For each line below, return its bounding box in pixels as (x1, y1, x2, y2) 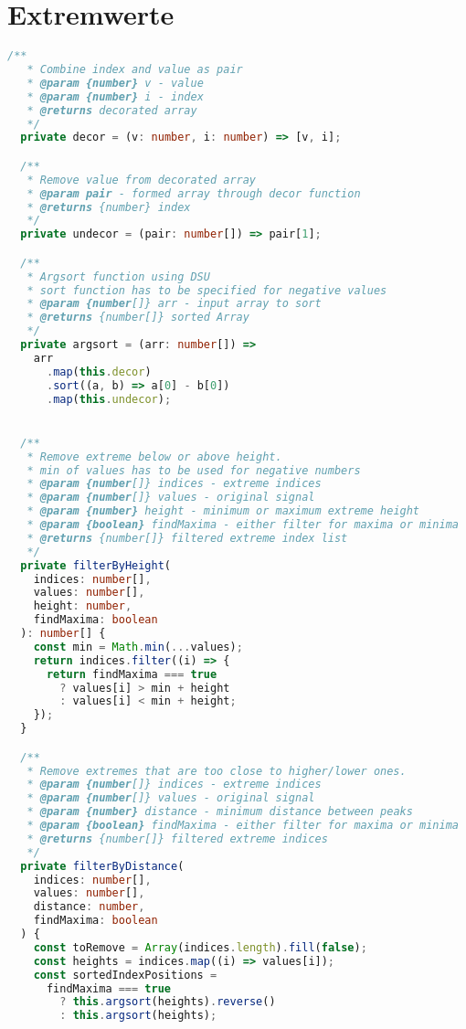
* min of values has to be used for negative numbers (26, 463, 361, 477)
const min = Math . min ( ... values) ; (33, 640, 243, 653)
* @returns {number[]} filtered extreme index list (26, 531, 348, 545)
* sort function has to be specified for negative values (26, 283, 387, 297)
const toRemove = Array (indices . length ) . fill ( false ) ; (33, 940, 367, 954)
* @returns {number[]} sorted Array (26, 311, 249, 324)
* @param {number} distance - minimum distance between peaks (26, 805, 413, 819)
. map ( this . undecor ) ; (46, 392, 172, 406)
